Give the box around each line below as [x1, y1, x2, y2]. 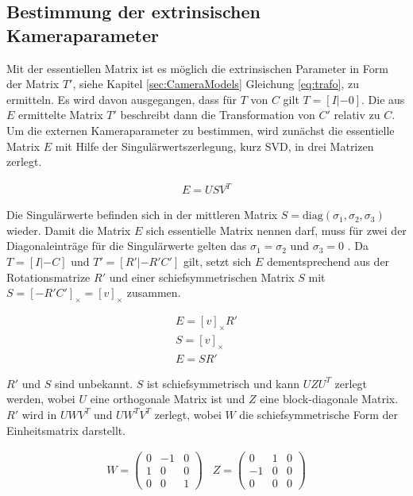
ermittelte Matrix [18, 106, 103, 123]
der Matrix [6, 75, 60, 92]
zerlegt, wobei [154, 406, 222, 422]
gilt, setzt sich [183, 253, 252, 270]
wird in [21, 406, 57, 422]
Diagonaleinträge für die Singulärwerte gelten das [6, 237, 247, 254]
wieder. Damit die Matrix [6, 221, 131, 238]
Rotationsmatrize [6, 268, 91, 285]
